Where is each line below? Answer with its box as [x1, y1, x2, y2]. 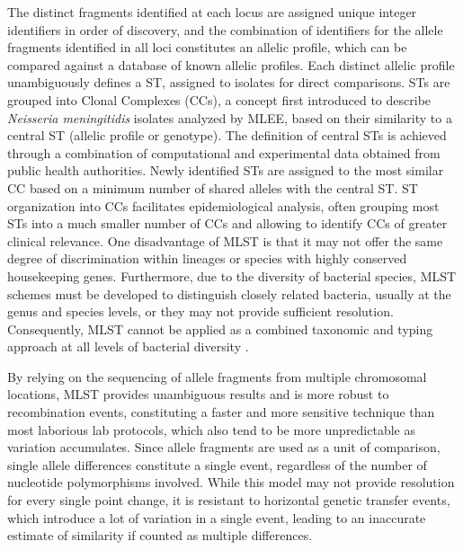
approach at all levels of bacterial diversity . [7, 337, 249, 356]
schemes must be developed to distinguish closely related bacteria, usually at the [7, 284, 451, 303]
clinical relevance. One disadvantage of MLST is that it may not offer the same [7, 231, 443, 250]
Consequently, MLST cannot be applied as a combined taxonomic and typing [7, 319, 433, 338]
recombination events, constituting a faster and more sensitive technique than [7, 403, 435, 421]
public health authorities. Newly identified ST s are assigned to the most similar [7, 161, 444, 180]
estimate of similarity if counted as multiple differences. [7, 526, 313, 545]
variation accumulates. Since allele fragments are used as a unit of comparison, [7, 438, 441, 457]
